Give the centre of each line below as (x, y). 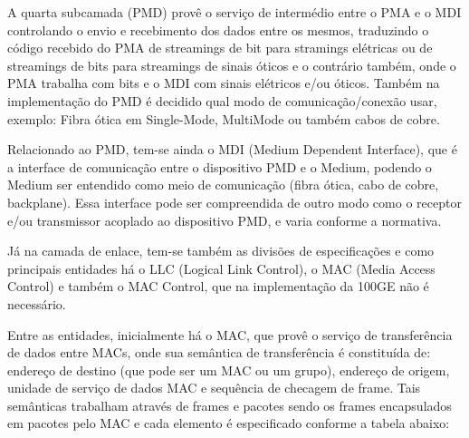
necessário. (37, 303)
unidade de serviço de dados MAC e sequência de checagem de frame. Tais (214, 388)
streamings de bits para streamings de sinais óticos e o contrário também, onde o (232, 65)
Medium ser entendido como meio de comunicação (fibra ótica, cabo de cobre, (223, 185)
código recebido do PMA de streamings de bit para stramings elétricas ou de (220, 48)
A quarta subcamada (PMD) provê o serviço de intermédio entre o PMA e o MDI (234, 12)
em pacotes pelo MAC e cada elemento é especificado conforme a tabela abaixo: (229, 423)
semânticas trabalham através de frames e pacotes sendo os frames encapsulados (230, 405)
